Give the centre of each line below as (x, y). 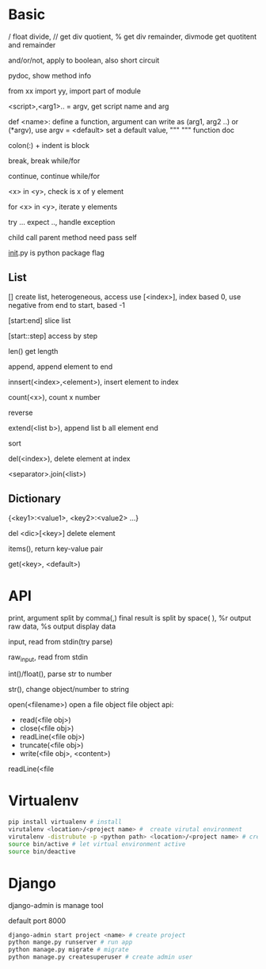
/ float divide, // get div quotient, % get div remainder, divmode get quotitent (133, 36)
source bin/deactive (42, 851)
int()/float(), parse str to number (60, 674)
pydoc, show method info (50, 75)
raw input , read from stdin (48, 657)
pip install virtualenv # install (65, 822)
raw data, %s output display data (62, 626)
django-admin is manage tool (56, 905)
